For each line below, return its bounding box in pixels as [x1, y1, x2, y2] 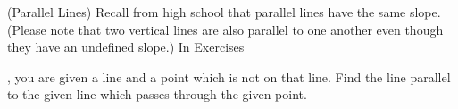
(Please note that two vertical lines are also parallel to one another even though [7, 20, 444, 38]
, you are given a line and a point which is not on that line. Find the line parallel [7, 67, 451, 86]
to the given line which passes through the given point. [7, 85, 307, 104]
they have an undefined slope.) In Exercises [7, 38, 245, 56]
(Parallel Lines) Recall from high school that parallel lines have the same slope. [7, 3, 441, 21]
